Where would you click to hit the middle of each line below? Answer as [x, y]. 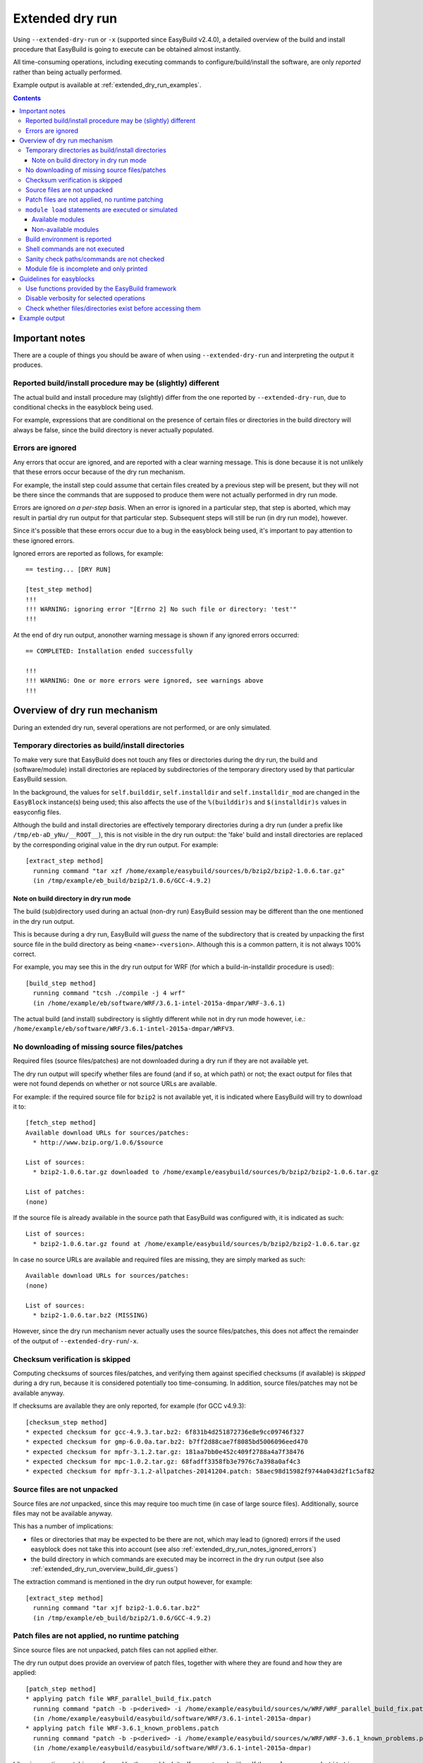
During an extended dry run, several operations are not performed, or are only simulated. [142, 727]
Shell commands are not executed [75, 249]
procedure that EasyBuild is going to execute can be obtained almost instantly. [127, 49]
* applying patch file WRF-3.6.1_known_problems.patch [122, 1728]
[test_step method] [59, 590]
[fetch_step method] [61, 1123]
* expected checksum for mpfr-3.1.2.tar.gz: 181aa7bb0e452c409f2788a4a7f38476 [165, 1452]
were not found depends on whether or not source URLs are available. [115, 1084]
